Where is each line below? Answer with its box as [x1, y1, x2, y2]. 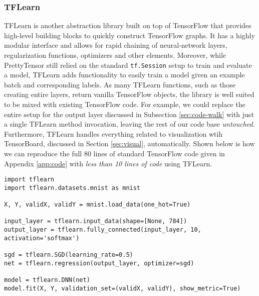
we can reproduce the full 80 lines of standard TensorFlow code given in [4, 148, 225, 158]
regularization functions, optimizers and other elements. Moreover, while [4, 50, 226, 60]
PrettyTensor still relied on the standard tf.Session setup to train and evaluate [4, 59, 252, 70]
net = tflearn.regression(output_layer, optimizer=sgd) [4, 259, 194, 267]
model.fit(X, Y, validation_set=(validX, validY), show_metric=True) [4, 284, 241, 292]
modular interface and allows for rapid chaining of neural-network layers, [4, 40, 227, 50]
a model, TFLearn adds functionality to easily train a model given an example [4, 69, 245, 80]
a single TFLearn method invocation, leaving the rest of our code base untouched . [4, 119, 255, 129]
